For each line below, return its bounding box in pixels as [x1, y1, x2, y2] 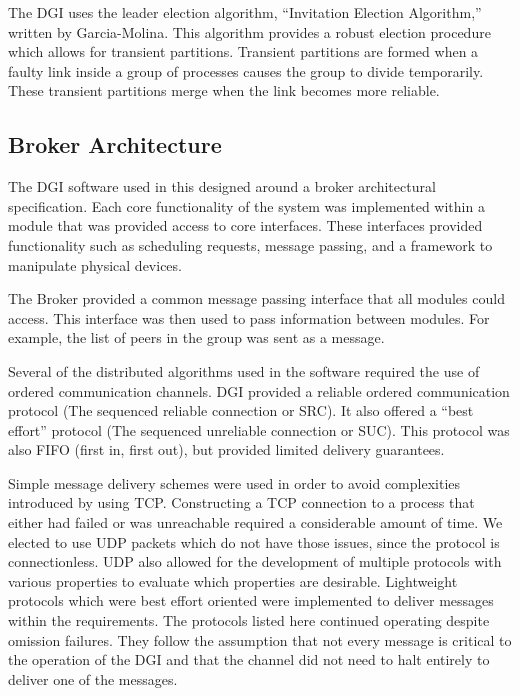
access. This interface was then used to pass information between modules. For [8, 307, 490, 328]
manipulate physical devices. [8, 254, 182, 275]
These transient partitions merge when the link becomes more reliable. [8, 80, 440, 101]
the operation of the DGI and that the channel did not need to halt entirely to [8, 649, 490, 670]
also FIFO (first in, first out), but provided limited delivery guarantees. [8, 439, 445, 460]
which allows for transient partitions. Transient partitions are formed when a [8, 41, 479, 62]
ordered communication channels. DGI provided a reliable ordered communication [8, 380, 510, 401]
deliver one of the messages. [8, 668, 178, 689]
